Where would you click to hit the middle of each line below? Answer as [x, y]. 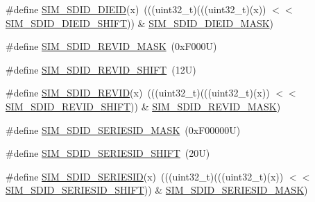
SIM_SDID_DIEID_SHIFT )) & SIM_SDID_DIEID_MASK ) [140, 23]
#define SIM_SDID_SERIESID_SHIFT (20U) [108, 153]
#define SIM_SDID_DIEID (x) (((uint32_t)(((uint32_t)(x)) [136, 9]
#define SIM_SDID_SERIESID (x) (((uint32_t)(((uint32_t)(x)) [145, 176]
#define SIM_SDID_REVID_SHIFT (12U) [101, 69]
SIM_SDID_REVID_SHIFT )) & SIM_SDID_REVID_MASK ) [143, 106]
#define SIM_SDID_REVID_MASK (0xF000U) [111, 46]
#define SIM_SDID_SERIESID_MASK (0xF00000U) [123, 129]
